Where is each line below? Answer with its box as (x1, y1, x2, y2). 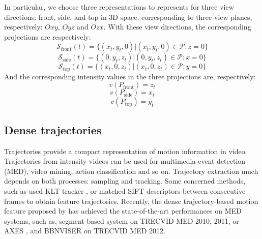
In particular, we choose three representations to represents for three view (4, 2, 234, 12)
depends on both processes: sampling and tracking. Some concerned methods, (4, 175, 246, 186)
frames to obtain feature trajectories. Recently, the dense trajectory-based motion (4, 195, 258, 206)
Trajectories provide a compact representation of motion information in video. (4, 145, 247, 156)
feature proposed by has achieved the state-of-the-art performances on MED (4, 205, 242, 216)
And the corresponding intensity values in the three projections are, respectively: (4, 71, 256, 81)
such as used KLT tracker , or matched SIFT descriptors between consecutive (4, 186, 246, 196)
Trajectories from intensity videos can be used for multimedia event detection (4, 156, 246, 166)
